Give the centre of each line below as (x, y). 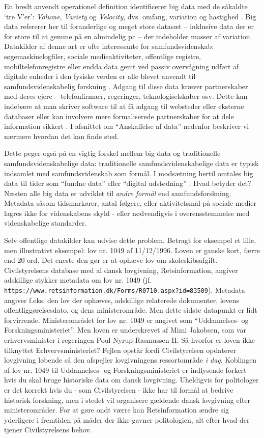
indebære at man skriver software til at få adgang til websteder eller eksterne (124, 106)
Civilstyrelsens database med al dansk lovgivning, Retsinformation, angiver (121, 270)
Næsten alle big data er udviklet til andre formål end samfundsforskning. (118, 193)
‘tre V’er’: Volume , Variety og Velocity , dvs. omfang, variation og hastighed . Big (130, 16)
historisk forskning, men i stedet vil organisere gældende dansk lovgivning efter (127, 400)
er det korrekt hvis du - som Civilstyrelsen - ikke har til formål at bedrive (119, 390)
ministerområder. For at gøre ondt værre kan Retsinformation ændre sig (116, 410)
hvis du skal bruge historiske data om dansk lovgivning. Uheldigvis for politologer (131, 380)
